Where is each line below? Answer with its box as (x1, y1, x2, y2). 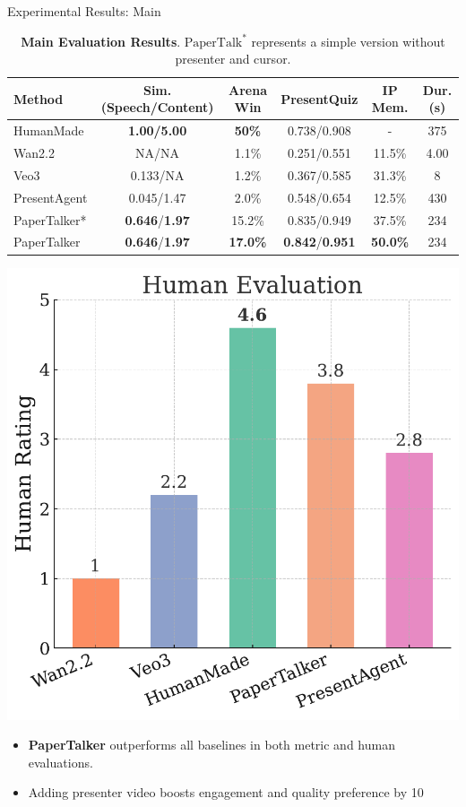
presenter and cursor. (175, 49, 291, 68)
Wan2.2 (13, 143, 55, 162)
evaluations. (28, 752, 93, 771)
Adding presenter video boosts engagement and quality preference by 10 (28, 783, 424, 802)
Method (13, 89, 64, 108)
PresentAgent (13, 187, 88, 206)
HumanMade (13, 121, 84, 140)
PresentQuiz (280, 89, 358, 108)
